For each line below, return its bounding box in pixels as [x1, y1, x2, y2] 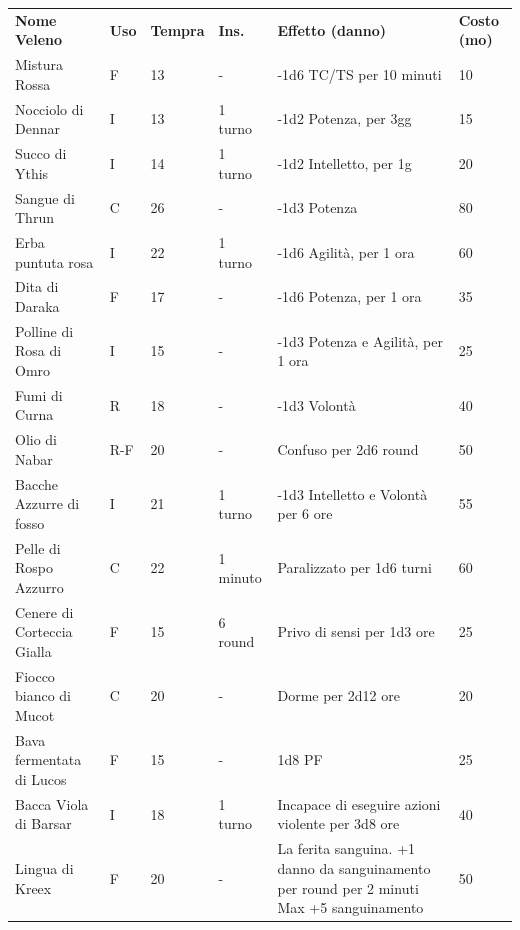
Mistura [15, 54, 63, 75]
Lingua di [15, 857, 74, 878]
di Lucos [15, 769, 67, 790]
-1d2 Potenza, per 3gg [277, 108, 412, 129]
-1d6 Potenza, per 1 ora [277, 286, 422, 307]
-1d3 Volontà [277, 394, 356, 415]
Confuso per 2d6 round [277, 439, 419, 460]
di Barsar [15, 813, 72, 834]
